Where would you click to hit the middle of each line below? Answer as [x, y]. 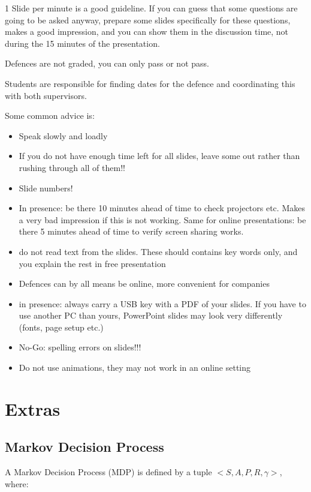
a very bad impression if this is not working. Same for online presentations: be [162, 219]
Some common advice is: [50, 115]
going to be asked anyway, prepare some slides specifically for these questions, [148, 19]
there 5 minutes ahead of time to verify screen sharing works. [131, 231]
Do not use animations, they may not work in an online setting [135, 367]
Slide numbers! [46, 187]
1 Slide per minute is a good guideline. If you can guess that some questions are [151, 8]
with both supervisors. [46, 95]
